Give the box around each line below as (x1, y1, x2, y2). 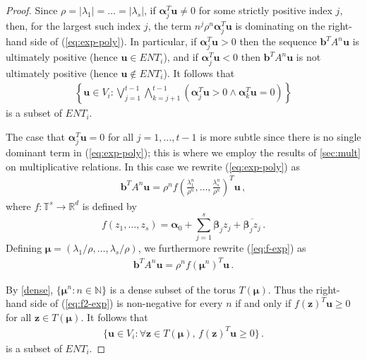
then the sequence (239, 34, 317, 49)
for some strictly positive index (198, 3, 332, 17)
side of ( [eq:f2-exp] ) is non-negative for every (30, 296, 223, 310)
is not (296, 50, 321, 64)
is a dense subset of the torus (109, 281, 236, 296)
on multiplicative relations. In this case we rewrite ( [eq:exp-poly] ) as (6, 158, 300, 173)
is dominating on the (235, 18, 325, 33)
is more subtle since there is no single (200, 129, 361, 144)
